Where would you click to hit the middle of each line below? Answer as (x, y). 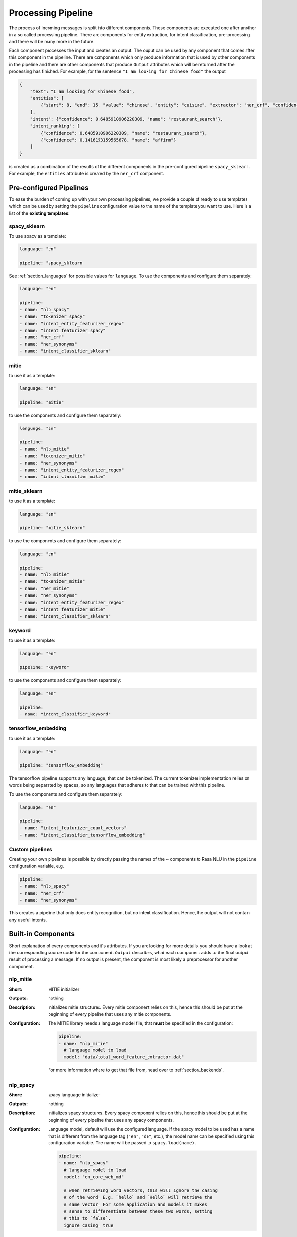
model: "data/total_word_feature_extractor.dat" (124, 1057)
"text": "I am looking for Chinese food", (82, 91)
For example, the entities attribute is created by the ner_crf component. (87, 174)
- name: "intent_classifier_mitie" (63, 477)
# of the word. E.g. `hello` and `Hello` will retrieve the (138, 1198)
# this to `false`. (87, 1218)
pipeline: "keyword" (44, 667)
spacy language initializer (74, 1095)
